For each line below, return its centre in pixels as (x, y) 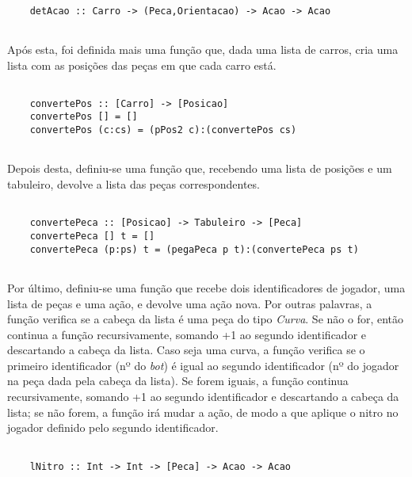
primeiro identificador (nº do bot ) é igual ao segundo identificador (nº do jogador (203, 365)
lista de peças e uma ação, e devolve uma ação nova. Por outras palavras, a (190, 303)
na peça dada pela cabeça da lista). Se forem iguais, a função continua (178, 381)
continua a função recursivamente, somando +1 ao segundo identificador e (187, 334)
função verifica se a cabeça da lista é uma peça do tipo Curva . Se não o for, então (206, 319)
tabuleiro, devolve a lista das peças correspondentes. (134, 184)
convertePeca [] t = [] (92, 236)
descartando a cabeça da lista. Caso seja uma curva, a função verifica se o (186, 350)
